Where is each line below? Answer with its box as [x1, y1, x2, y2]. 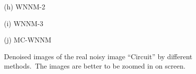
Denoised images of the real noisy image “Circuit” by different [4, 51, 193, 61]
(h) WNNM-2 [4, 1, 46, 11]
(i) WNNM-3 [4, 18, 44, 28]
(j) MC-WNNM [4, 35, 51, 45]
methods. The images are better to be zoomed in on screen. [4, 61, 186, 71]
